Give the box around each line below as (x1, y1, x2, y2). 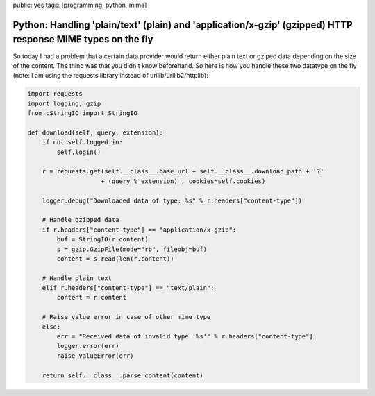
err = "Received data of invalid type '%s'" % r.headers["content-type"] (56, 333, 314, 341)
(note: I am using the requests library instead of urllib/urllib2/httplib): (12, 71, 208, 80)
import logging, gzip (27, 99, 101, 107)
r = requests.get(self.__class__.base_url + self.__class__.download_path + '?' (42, 167, 324, 175)
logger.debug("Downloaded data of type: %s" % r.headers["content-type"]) (42, 196, 302, 205)
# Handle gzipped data (42, 216, 119, 224)
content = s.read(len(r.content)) (56, 255, 174, 263)
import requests (27, 90, 83, 98)
